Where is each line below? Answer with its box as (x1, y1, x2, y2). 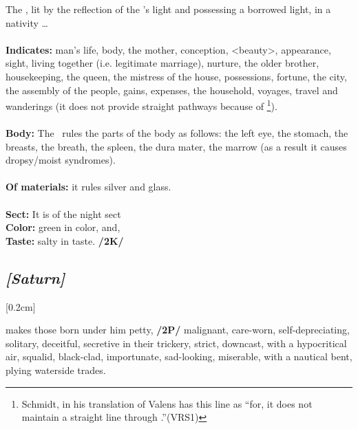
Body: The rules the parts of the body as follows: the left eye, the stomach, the (6, 126, 348, 140)
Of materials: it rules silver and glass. (6, 179, 171, 194)
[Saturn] (6, 267, 65, 288)
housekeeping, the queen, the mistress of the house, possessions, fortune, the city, (6, 69, 347, 83)
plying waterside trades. (6, 362, 106, 377)
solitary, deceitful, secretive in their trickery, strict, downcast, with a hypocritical (6, 335, 347, 350)
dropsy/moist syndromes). (6, 153, 116, 167)
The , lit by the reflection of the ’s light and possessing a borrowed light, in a (6, 2, 331, 16)
